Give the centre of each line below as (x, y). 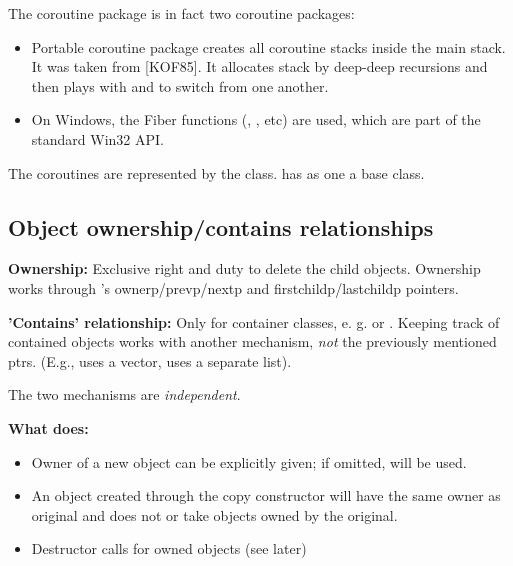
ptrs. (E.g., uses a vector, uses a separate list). (150, 360)
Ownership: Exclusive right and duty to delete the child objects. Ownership (244, 268)
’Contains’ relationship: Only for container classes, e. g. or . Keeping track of (254, 321)
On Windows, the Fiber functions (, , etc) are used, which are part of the (256, 119)
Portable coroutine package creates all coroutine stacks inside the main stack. (268, 46)
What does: (48, 427)
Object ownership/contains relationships (221, 226)
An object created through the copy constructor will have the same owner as (266, 495)
